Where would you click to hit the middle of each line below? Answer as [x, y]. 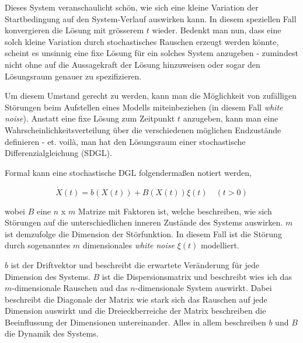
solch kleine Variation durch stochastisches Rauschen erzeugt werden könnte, [142, 41]
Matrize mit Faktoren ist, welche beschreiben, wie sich [175, 211]
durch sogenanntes [38, 245]
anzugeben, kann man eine [231, 118]
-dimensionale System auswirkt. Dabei [203, 288]
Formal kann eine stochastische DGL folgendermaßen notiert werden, [128, 172]
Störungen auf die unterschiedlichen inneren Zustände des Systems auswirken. [144, 222]
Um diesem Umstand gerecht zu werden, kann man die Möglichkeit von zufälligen [151, 96]
